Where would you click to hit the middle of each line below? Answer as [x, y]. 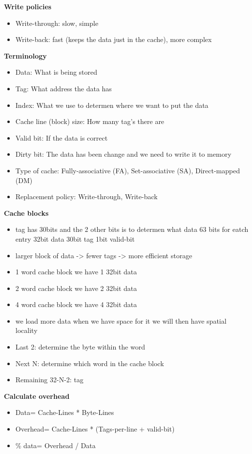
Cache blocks [26, 213]
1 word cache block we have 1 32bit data [76, 272]
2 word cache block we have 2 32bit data [76, 288]
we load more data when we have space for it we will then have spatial [121, 320]
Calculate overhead [37, 396]
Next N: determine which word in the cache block [90, 363]
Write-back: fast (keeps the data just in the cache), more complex [114, 39]
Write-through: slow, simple [57, 23]
